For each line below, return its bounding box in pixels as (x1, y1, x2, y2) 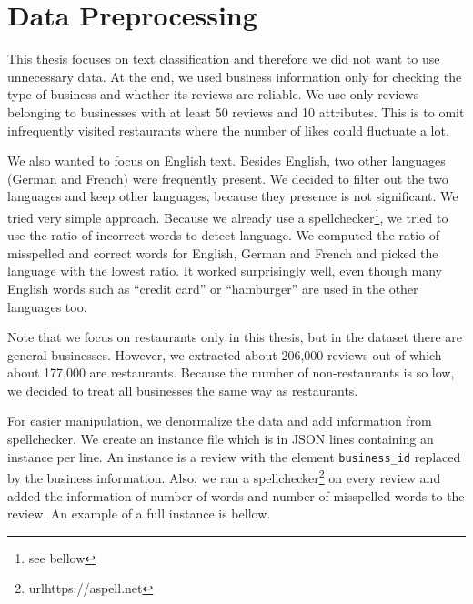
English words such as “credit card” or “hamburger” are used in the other (7, 278, 418, 297)
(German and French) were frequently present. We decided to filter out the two (7, 168, 448, 187)
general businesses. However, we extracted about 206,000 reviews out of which (7, 345, 442, 364)
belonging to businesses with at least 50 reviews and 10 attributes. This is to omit (7, 102, 465, 121)
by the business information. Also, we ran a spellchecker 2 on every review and (7, 466, 441, 487)
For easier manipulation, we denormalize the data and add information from (7, 411, 432, 430)
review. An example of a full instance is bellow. (7, 504, 271, 523)
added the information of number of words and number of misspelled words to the (7, 486, 465, 505)
